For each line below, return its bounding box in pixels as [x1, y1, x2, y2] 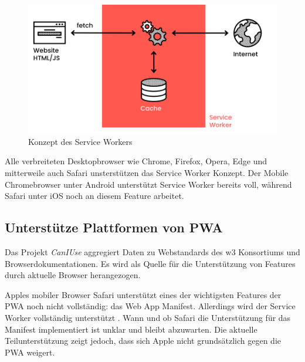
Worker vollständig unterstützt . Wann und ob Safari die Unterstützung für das [5, 311, 291, 323]
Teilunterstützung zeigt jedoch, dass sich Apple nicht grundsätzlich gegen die [5, 334, 282, 347]
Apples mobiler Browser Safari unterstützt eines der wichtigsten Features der [5, 288, 282, 300]
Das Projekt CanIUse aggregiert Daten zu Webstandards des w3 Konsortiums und [5, 245, 300, 258]
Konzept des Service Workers [28, 135, 133, 147]
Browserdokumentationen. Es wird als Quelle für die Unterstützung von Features [5, 257, 296, 269]
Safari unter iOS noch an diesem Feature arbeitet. [5, 190, 184, 202]
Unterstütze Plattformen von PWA [5, 218, 223, 236]
